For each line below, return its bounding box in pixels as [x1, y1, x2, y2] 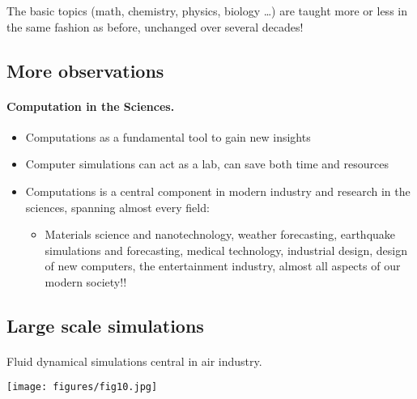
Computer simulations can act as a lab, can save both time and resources [25, 155, 389, 172]
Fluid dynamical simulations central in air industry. [6, 352, 262, 369]
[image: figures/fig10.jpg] [6, 381, 158, 393]
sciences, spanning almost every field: [25, 198, 210, 215]
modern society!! [45, 273, 127, 290]
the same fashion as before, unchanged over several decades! [6, 18, 304, 35]
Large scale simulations [6, 312, 204, 337]
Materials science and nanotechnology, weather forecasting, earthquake [45, 226, 396, 243]
